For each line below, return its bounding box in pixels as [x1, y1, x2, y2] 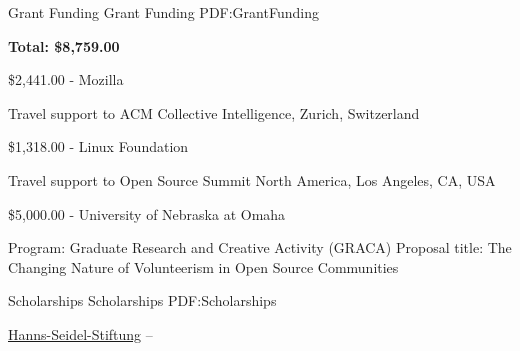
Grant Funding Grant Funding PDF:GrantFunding [8, 2, 319, 22]
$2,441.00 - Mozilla [8, 69, 124, 90]
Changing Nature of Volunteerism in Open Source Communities [8, 256, 399, 277]
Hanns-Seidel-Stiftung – [8, 323, 153, 344]
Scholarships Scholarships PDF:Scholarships [8, 290, 277, 311]
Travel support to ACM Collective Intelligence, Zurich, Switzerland [8, 102, 420, 123]
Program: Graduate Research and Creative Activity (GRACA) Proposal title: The [8, 237, 512, 258]
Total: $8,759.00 [8, 35, 120, 56]
